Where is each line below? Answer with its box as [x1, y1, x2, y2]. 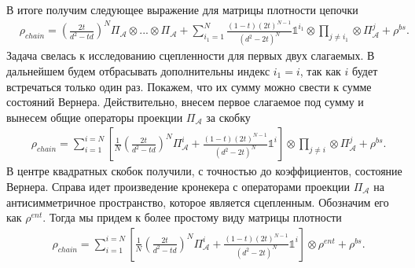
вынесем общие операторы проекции [6, 108, 183, 125]
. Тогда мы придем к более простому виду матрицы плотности [42, 209, 342, 226]
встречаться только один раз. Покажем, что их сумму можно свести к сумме [6, 78, 372, 94]
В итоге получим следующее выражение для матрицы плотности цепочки [6, 2, 358, 17]
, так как [299, 62, 341, 79]
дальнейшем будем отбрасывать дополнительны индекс [6, 62, 270, 79]
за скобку [206, 108, 251, 125]
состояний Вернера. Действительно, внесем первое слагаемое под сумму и [6, 94, 364, 110]
